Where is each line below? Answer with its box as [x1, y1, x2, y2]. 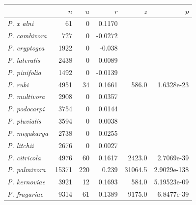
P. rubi [7, 79, 28, 89]
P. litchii [7, 140, 34, 150]
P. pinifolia [7, 67, 41, 77]
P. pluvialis [7, 116, 41, 126]
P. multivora [7, 91, 45, 102]
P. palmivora [7, 164, 46, 175]
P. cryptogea [7, 43, 45, 53]
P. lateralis [7, 54, 40, 65]
